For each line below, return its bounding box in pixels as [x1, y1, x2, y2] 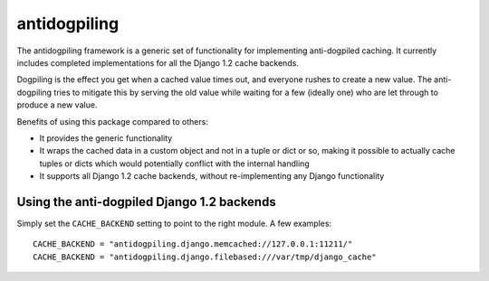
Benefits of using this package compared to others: [16, 116, 208, 126]
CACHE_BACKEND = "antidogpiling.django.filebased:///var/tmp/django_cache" [33, 251, 377, 262]
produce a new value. [16, 99, 98, 110]
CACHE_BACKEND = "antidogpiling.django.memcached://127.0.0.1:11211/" [33, 239, 353, 249]
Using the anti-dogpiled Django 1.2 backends [16, 194, 276, 210]
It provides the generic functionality [39, 132, 173, 144]
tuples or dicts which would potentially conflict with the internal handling [39, 158, 310, 169]
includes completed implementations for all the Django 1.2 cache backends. [16, 57, 299, 68]
